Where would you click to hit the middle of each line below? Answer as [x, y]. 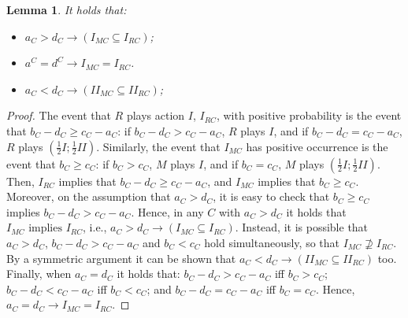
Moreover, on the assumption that [89, 196]
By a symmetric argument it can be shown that [121, 258]
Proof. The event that [59, 115]
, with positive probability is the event [309, 115]
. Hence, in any [167, 211]
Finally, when [39, 274]
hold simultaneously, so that [272, 242]
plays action [156, 115]
